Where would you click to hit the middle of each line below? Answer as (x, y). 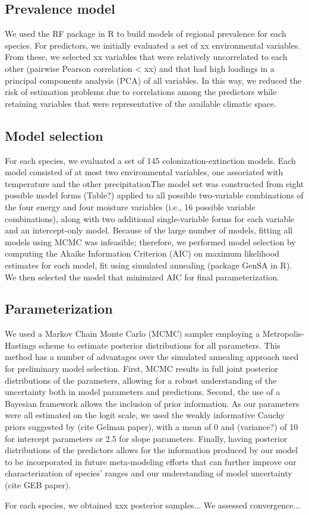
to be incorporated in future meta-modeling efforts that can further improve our (151, 461)
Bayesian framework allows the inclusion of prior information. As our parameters (152, 403)
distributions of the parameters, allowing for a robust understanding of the (141, 380)
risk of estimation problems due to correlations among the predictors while (141, 92)
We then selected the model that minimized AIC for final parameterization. (142, 277)
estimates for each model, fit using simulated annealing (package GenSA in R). (149, 265)
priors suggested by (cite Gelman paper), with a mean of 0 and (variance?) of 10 (152, 427)
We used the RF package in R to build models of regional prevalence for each (146, 34)
